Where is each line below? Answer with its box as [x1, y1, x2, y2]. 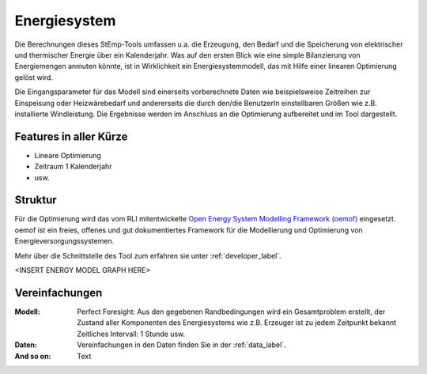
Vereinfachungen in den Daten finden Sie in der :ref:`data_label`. [77, 340, 286, 349]
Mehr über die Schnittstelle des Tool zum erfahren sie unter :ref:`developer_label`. [14, 251, 282, 260]
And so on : [14, 351, 51, 361]
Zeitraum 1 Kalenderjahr [34, 162, 112, 172]
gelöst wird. [14, 72, 53, 82]
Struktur [14, 194, 57, 207]
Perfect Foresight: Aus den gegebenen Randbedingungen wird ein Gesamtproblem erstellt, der [77, 307, 386, 316]
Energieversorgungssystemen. [14, 236, 115, 246]
